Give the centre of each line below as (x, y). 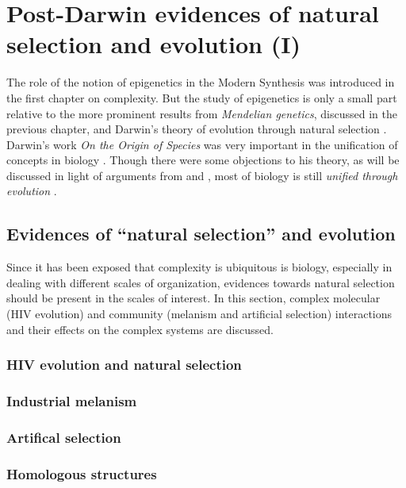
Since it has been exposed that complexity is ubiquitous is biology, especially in (199, 267)
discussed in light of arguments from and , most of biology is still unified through (202, 175)
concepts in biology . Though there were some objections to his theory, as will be (203, 160)
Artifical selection (64, 437)
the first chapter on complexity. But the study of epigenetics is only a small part (202, 97)
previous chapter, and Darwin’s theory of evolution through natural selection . (197, 129)
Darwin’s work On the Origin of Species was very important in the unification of (202, 144)
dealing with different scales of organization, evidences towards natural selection (201, 282)
